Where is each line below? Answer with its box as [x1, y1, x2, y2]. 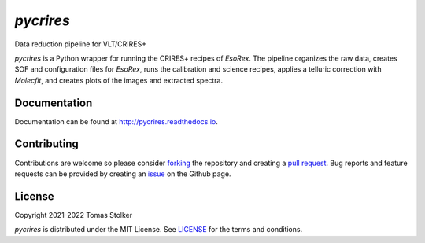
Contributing [14, 138, 79, 151]
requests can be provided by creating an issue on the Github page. [14, 169, 231, 179]
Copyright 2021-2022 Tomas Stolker [14, 210, 133, 219]
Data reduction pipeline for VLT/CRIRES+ [14, 39, 147, 49]
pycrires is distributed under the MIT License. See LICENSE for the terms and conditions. [14, 225, 303, 234]
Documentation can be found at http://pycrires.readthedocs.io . [14, 116, 218, 126]
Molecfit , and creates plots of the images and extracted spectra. [14, 75, 224, 85]
